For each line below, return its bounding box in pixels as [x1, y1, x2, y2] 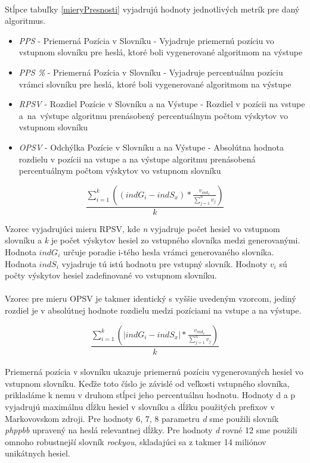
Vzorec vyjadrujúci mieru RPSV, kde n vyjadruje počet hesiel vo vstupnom [5, 222, 280, 234]
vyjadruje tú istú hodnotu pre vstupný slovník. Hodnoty [61, 257, 268, 270]
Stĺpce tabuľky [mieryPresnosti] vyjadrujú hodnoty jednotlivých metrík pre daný [5, 2, 300, 15]
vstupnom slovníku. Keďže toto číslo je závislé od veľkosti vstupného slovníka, [5, 377, 290, 389]
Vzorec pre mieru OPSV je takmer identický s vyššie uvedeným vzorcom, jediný [5, 292, 296, 305]
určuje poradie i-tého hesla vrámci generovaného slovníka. [63, 245, 274, 258]
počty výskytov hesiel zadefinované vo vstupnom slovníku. [5, 269, 217, 281]
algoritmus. [5, 14, 46, 27]
